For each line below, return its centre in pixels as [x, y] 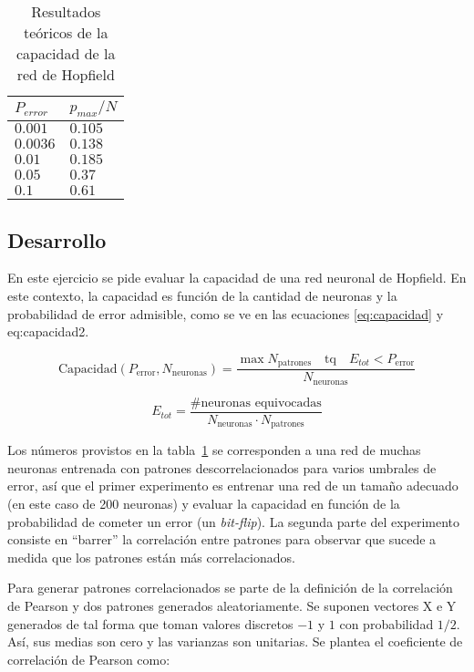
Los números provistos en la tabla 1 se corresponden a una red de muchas [214, 450]
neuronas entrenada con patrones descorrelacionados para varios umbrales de [222, 467]
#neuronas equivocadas [256, 403]
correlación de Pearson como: [89, 659]
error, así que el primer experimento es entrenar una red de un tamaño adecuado [233, 486]
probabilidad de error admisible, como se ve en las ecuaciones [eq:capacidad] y [226, 313]
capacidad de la [66, 53]
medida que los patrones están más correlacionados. [151, 557]
